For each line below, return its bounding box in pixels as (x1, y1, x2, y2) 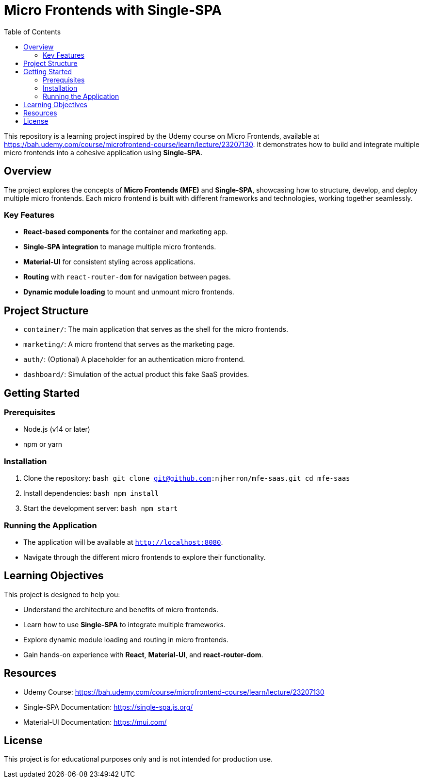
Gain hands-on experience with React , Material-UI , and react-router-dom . (23, 650, 263, 659)
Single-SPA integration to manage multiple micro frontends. (23, 243, 216, 251)
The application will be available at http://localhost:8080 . (23, 538, 223, 546)
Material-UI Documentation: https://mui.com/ (23, 717, 167, 726)
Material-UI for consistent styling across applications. (23, 258, 195, 266)
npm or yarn (23, 440, 63, 449)
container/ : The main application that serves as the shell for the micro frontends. (23, 325, 288, 334)
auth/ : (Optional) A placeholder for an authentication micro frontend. (23, 355, 245, 364)
